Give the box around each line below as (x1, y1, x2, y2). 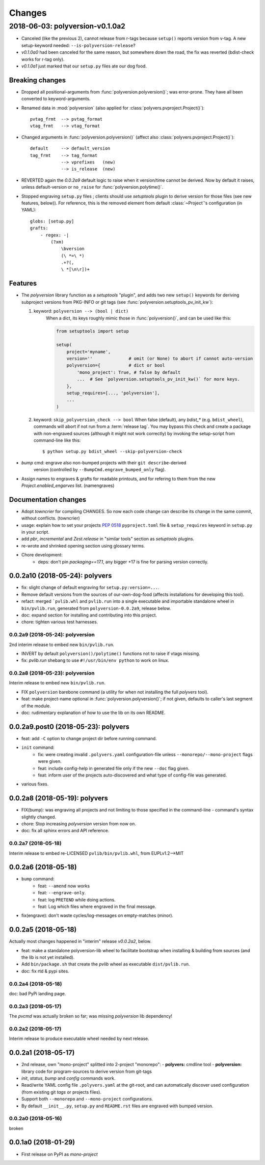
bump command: (21, 876, 55, 882)
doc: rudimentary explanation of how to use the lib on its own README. (21, 710, 165, 716)
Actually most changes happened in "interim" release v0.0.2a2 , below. (9, 938, 152, 944)
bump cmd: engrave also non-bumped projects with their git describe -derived (21, 459, 186, 465)
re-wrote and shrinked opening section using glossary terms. (21, 543, 145, 549)
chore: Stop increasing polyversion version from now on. (21, 820, 136, 827)
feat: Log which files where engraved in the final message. (38, 904, 157, 909)
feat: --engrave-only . (38, 890, 86, 896)
